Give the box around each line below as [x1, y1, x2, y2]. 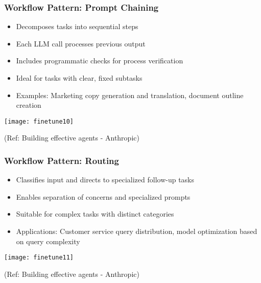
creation [16, 100, 41, 110]
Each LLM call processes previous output [16, 38, 146, 49]
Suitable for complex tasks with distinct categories [16, 208, 174, 219]
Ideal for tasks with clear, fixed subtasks [16, 73, 143, 83]
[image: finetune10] [4, 117, 74, 125]
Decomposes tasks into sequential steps [16, 21, 138, 32]
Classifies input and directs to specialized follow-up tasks [16, 174, 195, 185]
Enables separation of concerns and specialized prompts [16, 191, 191, 202]
